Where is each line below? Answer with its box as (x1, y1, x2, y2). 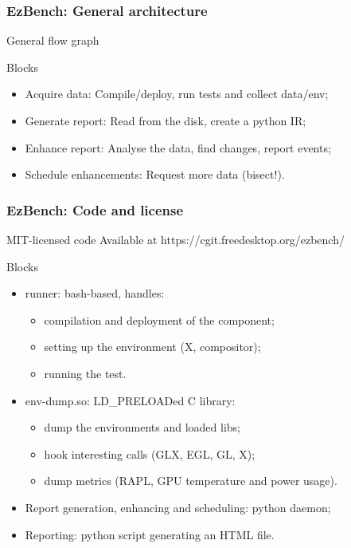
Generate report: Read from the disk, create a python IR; (25, 112, 306, 128)
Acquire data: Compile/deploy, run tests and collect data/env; (25, 85, 329, 102)
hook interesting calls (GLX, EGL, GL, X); (44, 445, 255, 462)
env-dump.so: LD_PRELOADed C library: (25, 392, 236, 408)
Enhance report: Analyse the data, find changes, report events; (25, 139, 331, 156)
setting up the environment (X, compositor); (44, 338, 261, 355)
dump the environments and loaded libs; (44, 419, 240, 436)
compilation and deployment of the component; (44, 311, 275, 328)
